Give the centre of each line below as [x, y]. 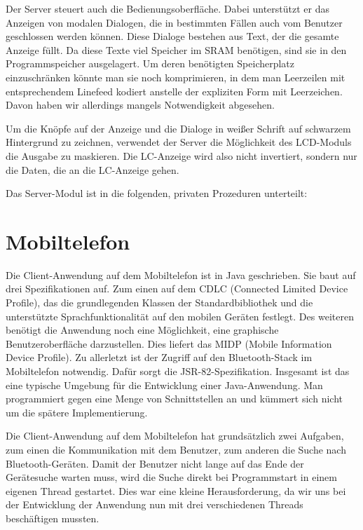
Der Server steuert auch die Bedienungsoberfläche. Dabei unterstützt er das [167, 8]
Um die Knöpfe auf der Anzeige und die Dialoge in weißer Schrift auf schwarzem [178, 128]
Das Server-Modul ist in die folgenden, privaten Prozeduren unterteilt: [157, 193]
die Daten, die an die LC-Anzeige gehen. [93, 169]
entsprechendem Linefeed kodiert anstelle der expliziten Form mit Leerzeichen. [174, 91]
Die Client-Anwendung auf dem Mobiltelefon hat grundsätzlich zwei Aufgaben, [175, 436]
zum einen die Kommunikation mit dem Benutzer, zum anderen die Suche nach [176, 449]
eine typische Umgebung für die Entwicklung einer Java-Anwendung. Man [164, 385]
